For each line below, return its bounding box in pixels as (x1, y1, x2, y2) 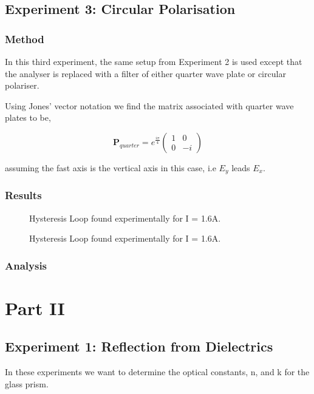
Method (5, 31, 44, 46)
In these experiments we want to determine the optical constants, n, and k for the (5, 365, 310, 378)
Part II (5, 295, 65, 320)
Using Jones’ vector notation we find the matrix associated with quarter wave (5, 99, 294, 112)
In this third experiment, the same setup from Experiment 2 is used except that (5, 55, 302, 67)
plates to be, (5, 111, 51, 124)
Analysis (5, 257, 47, 273)
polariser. (5, 79, 39, 92)
